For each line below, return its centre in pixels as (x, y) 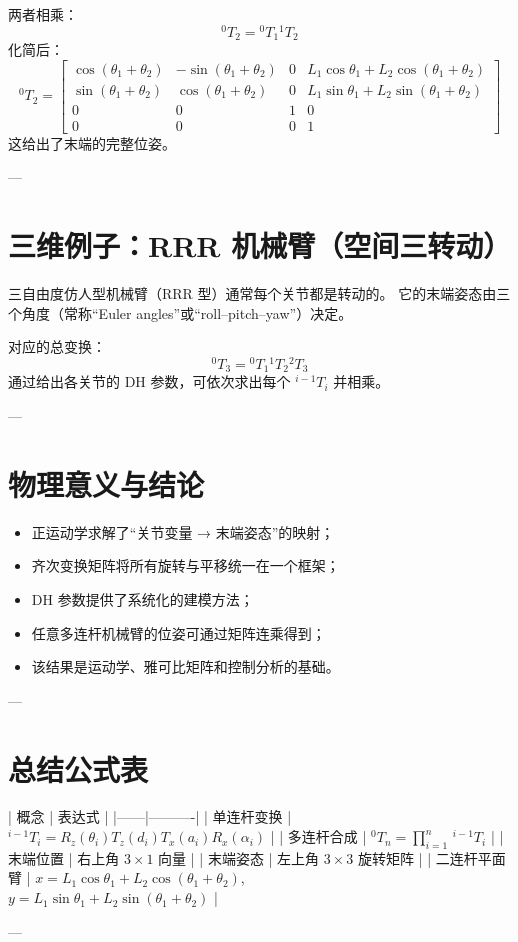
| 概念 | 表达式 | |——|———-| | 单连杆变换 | (150, 816)
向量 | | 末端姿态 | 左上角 (239, 857)
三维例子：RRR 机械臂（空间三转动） (260, 245)
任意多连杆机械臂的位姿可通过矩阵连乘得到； (178, 632)
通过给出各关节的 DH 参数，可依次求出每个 (149, 381)
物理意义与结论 (106, 483)
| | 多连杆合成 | (318, 836)
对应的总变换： (57, 346)
